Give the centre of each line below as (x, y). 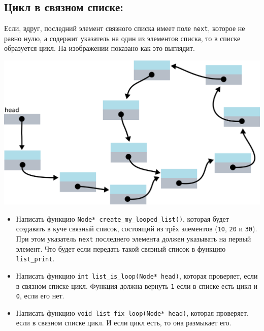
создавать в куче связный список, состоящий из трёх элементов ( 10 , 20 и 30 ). (137, 229)
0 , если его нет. (40, 296)
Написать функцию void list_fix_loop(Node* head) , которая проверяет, (132, 312)
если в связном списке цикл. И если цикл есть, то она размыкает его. (124, 323)
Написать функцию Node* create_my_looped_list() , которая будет (122, 218)
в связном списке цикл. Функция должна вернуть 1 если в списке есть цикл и (137, 285)
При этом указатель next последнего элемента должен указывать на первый (134, 238)
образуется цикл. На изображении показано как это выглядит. (100, 48)
